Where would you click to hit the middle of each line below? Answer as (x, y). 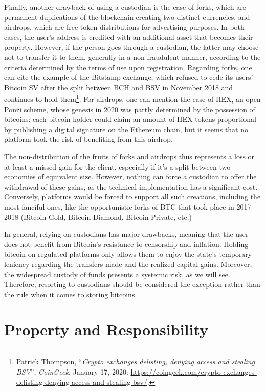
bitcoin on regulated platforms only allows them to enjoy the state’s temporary (128, 254)
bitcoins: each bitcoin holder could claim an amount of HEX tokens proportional (130, 119)
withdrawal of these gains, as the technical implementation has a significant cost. (131, 186)
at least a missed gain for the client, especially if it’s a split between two (117, 166)
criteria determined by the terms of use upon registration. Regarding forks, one (128, 67)
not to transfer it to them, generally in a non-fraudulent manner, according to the (132, 57)
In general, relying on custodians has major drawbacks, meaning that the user (126, 234)
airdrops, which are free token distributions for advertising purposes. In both (124, 27)
